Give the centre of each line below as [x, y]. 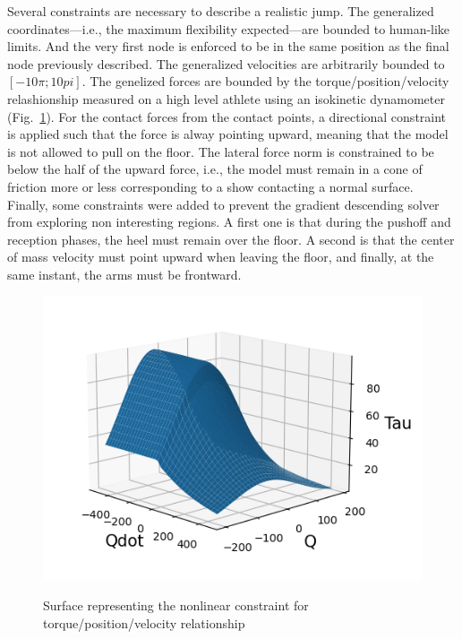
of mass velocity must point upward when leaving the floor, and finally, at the [221, 257]
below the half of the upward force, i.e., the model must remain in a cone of [215, 169]
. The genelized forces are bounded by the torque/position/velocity [265, 81]
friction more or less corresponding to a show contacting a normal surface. [210, 186]
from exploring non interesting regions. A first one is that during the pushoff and [229, 222]
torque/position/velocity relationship [144, 622]
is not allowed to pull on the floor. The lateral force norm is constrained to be [221, 151]
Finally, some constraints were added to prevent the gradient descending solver [223, 204]
